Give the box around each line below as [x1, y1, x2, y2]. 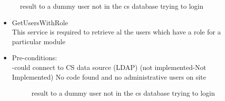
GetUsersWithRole [12, 17, 68, 27]
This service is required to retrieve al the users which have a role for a [12, 27, 221, 37]
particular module [12, 36, 66, 46]
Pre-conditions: [12, 52, 57, 63]
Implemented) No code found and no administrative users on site [12, 71, 206, 82]
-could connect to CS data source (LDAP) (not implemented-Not [12, 62, 206, 72]
